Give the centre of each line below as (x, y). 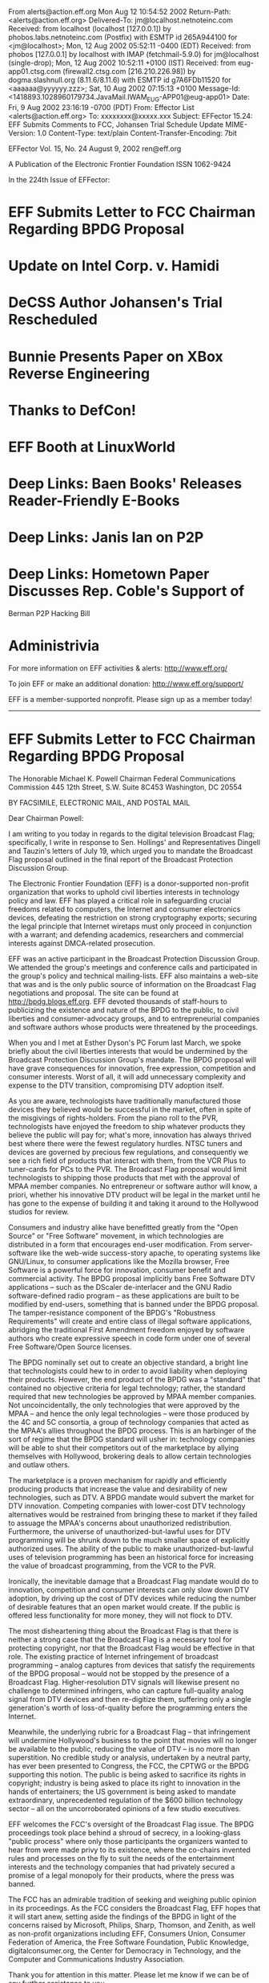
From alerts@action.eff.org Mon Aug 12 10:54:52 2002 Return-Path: (120, 12)
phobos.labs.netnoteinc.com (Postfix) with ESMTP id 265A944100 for (123, 37)
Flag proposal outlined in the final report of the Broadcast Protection (121, 859)
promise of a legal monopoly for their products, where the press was (121, 1875)
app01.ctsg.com (35, 71)
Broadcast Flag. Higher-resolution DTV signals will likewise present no (124, 1683)
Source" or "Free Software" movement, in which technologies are (116, 1236)
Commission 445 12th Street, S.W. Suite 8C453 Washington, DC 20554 (125, 787)
